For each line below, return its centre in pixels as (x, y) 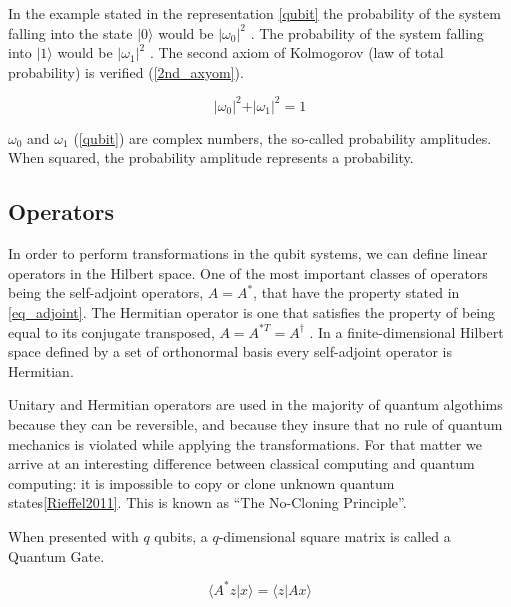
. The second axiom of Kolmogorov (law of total (296, 52)
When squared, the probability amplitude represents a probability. (211, 157)
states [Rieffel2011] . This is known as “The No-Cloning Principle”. (207, 502)
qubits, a (181, 535)
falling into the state (70, 32)
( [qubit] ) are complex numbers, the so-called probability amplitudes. (282, 137)
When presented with (73, 535)
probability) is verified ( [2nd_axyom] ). (126, 71)
